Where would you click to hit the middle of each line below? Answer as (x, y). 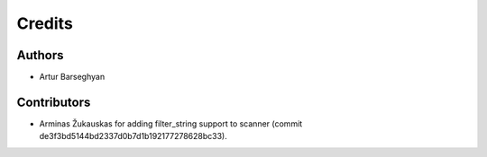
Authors (40, 55)
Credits (45, 23)
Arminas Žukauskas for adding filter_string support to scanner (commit (171, 123)
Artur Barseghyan (72, 77)
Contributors (54, 102)
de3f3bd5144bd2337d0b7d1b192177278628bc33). (133, 136)
